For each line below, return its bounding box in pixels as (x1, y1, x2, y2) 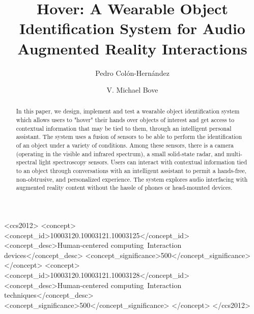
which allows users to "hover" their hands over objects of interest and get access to (16, 116, 235, 124)
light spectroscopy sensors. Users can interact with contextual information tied (39, 158, 247, 166)
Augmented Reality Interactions (17, 38, 247, 59)
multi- (226, 149, 242, 158)
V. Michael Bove (106, 84, 158, 95)
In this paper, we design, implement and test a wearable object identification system (16, 107, 240, 116)
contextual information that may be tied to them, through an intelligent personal (16, 124, 232, 132)
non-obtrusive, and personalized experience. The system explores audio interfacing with (16, 175, 248, 183)
